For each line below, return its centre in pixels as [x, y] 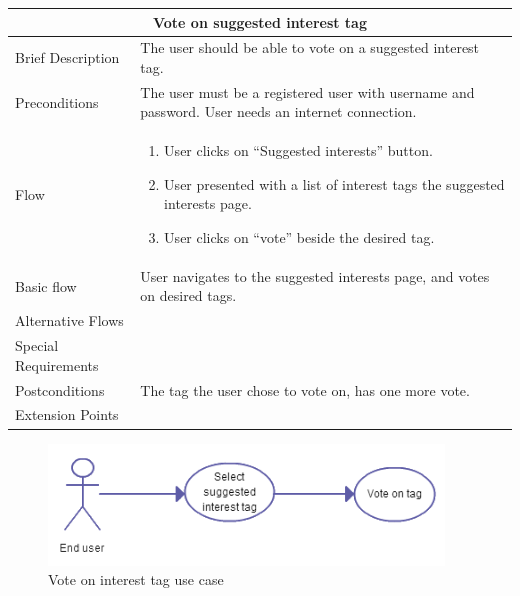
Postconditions [60, 389]
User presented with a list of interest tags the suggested [334, 183]
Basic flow [46, 285]
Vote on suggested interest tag [260, 21]
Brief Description [67, 57]
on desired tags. [188, 295]
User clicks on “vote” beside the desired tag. [299, 237]
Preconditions [57, 101]
